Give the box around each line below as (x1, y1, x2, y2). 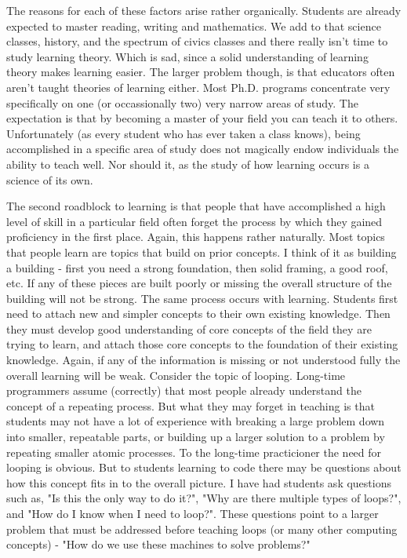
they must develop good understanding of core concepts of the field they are (6, 320, 372, 337)
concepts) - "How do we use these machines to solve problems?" (6, 536, 311, 553)
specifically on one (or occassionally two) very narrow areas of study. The (6, 94, 358, 111)
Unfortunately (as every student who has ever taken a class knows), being (6, 125, 361, 141)
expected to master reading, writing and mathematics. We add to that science (6, 17, 381, 34)
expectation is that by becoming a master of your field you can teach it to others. (6, 110, 398, 126)
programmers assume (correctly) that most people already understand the (6, 382, 362, 399)
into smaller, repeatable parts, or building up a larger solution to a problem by (6, 429, 385, 445)
